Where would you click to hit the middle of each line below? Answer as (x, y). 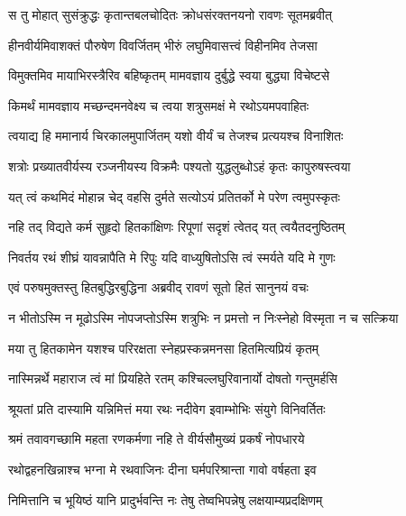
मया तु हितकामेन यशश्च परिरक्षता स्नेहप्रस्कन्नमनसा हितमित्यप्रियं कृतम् (164, 348)
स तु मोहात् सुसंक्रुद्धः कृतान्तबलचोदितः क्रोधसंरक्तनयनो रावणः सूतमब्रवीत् (170, 14)
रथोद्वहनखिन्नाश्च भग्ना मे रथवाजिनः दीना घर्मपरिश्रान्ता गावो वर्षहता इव (162, 469)
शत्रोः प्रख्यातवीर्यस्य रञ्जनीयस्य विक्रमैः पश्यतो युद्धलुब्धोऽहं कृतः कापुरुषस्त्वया (180, 166)
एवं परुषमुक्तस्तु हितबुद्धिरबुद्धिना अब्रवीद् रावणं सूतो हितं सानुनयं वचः (158, 287)
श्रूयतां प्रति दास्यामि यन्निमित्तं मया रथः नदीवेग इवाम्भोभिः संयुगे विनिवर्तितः (167, 408)
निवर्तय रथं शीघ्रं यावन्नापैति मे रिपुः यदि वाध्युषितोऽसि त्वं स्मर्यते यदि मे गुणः (172, 257)
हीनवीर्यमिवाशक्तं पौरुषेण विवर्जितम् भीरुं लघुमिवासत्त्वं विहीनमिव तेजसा (163, 45)
